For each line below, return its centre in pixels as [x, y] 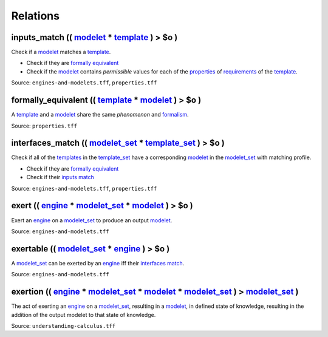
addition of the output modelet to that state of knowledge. [84, 315]
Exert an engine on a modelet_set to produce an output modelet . [92, 220]
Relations [36, 16]
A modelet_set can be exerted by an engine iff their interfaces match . [98, 263]
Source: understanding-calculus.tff [63, 325]
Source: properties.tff [44, 126]
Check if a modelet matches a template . [61, 52]
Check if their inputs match [60, 177]
